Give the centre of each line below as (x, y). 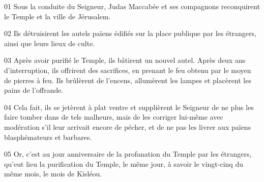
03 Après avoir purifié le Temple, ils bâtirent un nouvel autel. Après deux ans (125, 60)
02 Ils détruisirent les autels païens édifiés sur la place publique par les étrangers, (130, 33)
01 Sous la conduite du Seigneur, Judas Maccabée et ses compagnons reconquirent (132, 6)
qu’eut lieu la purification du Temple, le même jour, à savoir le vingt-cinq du (124, 163)
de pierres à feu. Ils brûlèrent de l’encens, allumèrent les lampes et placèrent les (128, 80)
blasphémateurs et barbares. (48, 137)
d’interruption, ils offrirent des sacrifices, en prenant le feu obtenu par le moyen (128, 70)
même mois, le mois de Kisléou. (53, 174)
